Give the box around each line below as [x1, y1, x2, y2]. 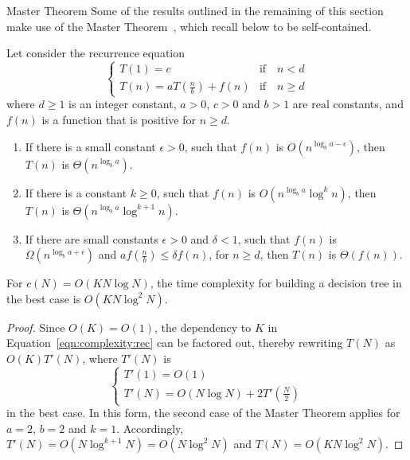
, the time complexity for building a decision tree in [150, 275, 402, 291]
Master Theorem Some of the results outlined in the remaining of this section [6, 2, 384, 18]
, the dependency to [154, 318, 252, 335]
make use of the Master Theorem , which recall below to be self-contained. [6, 18, 372, 34]
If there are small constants [25, 230, 158, 247]
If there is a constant [25, 184, 127, 201]
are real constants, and [292, 96, 404, 112]
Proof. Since [6, 318, 65, 335]
